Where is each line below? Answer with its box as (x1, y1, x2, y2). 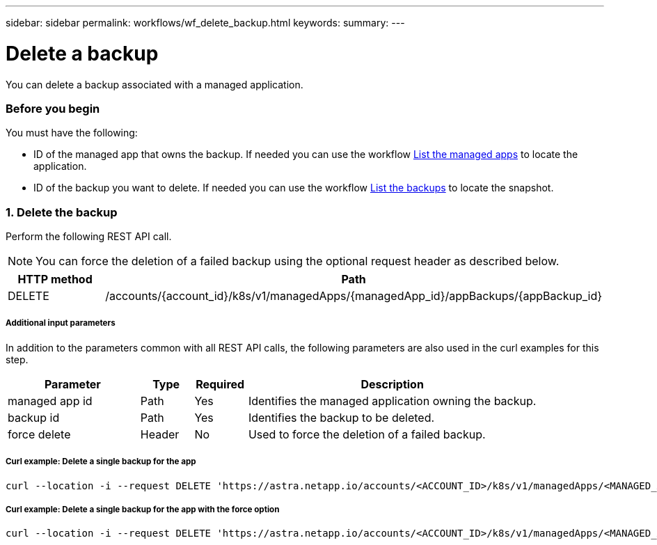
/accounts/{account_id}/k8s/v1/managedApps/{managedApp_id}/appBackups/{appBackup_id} (105, 289, 602, 303)
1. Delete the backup (6, 205, 118, 219)
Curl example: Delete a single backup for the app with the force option (6, 504, 280, 514)
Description (361, 377, 424, 391)
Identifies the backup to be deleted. (248, 410, 435, 425)
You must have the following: (6, 127, 138, 139)
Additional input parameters (6, 318, 116, 329)
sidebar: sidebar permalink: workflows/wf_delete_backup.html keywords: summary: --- (6, 17, 405, 29)
